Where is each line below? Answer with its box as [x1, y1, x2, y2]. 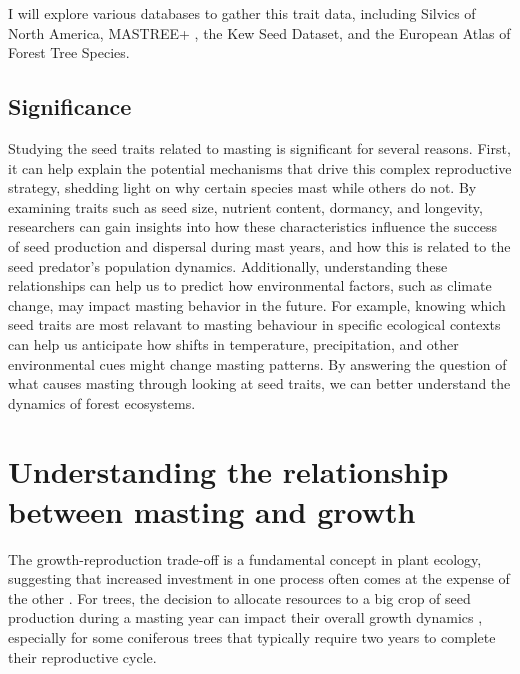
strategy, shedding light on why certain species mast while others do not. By [8, 177, 477, 198]
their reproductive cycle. [8, 646, 157, 667]
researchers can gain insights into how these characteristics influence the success [8, 216, 497, 237]
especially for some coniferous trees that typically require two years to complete [8, 626, 496, 647]
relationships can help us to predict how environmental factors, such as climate [8, 275, 492, 296]
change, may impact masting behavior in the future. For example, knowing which [8, 294, 506, 315]
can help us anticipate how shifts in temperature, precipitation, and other [8, 333, 459, 354]
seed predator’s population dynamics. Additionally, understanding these [8, 255, 448, 276]
